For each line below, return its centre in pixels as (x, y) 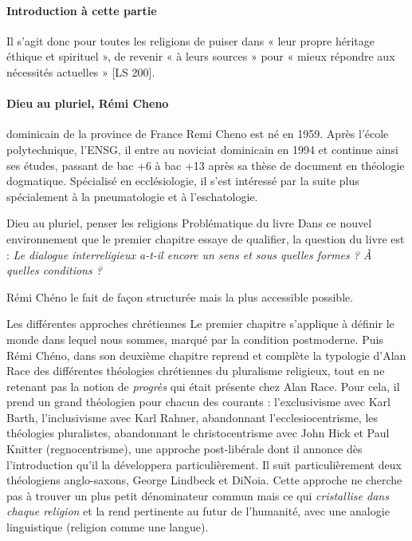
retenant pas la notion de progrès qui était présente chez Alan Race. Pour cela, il (203, 386)
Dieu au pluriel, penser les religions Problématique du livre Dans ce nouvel (189, 223)
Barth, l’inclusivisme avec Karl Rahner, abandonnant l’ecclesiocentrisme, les (192, 417)
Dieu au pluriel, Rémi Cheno (88, 103)
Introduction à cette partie (82, 10)
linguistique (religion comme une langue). (108, 527)
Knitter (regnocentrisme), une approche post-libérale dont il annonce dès (184, 449)
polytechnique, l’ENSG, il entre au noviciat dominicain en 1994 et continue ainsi (202, 149)
